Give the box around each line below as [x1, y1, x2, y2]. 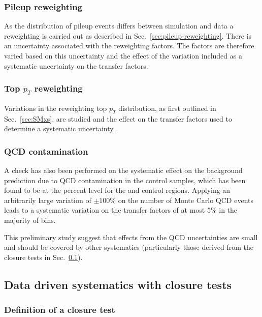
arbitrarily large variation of [4, 194, 91, 205]
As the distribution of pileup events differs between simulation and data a [4, 20, 234, 31]
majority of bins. [4, 214, 56, 225]
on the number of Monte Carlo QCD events [118, 194, 253, 205]
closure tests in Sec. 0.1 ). [4, 251, 83, 262]
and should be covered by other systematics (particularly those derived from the [4, 242, 254, 252]
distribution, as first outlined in [118, 102, 216, 113]
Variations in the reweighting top [4, 102, 107, 113]
